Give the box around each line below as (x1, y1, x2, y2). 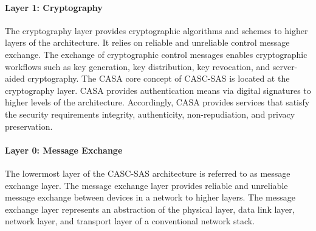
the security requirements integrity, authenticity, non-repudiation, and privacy (5, 107, 295, 120)
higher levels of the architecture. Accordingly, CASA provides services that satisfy (5, 96, 310, 108)
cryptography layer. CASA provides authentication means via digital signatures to (5, 84, 311, 96)
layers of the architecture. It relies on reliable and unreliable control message (5, 36, 290, 49)
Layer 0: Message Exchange (5, 143, 123, 156)
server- (272, 60, 298, 73)
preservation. (5, 119, 53, 132)
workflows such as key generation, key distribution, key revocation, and (5, 60, 270, 73)
